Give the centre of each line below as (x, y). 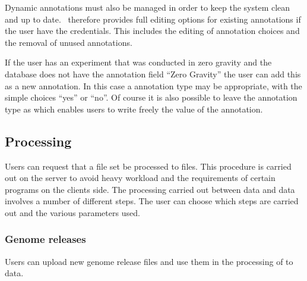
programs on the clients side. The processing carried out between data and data (150, 189)
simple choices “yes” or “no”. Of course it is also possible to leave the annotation (151, 97)
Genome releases (45, 239)
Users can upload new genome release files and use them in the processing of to (149, 261)
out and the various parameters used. (72, 212)
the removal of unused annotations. (69, 42)
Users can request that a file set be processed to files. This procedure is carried (148, 166)
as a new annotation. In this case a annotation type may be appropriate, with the (153, 85)
